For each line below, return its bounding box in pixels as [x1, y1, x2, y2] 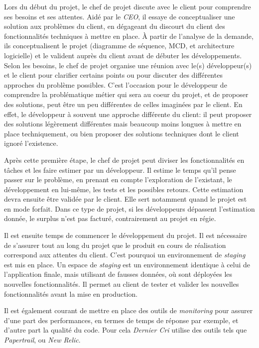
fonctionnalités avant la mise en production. [4, 288, 138, 299]
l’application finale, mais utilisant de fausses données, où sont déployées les [4, 269, 233, 279]
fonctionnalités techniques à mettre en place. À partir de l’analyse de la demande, [4, 30, 254, 41]
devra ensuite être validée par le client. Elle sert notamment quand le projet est [4, 194, 247, 204]
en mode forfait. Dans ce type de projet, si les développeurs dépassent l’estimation [4, 203, 255, 214]
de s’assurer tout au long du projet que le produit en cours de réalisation [4, 239, 226, 250]
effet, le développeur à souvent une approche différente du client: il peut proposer [4, 109, 252, 119]
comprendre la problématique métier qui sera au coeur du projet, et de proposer [4, 89, 249, 100]
